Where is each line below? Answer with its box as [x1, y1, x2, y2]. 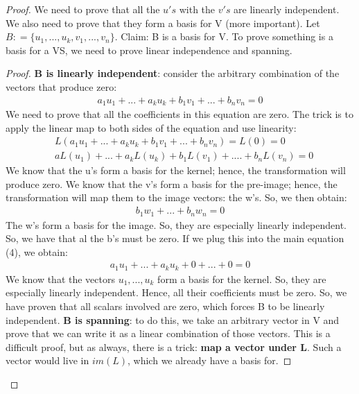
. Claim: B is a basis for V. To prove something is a [114, 29, 333, 44]
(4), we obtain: [6, 244, 68, 259]
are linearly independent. [234, 2, 340, 16]
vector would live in [6, 353, 89, 368]
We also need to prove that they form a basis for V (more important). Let [6, 15, 320, 30]
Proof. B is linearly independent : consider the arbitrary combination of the [6, 66, 340, 80]
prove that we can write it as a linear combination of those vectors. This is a [6, 326, 331, 341]
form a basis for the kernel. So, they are [157, 271, 326, 286]
